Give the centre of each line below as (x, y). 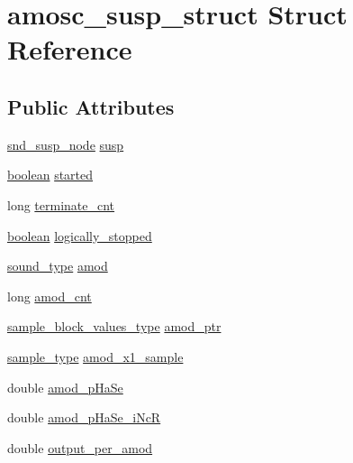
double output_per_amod (80, 447)
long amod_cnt (50, 296)
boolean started (50, 175)
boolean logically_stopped (80, 235)
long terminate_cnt (61, 204)
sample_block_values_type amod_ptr (114, 326)
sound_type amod (58, 266)
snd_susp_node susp (66, 144)
